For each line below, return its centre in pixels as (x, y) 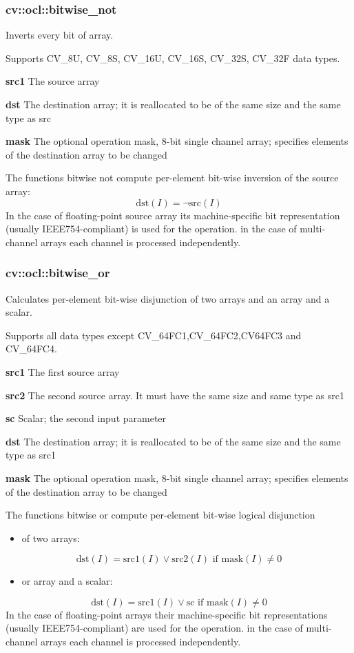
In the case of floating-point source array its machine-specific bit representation (173, 215)
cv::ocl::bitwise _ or (58, 273)
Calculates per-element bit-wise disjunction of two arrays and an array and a (168, 298)
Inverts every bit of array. (60, 35)
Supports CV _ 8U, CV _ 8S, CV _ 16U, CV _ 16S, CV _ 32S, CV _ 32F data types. (173, 58)
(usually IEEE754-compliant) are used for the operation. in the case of (154, 628)
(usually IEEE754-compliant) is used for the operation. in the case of (151, 229)
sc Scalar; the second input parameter (86, 418)
